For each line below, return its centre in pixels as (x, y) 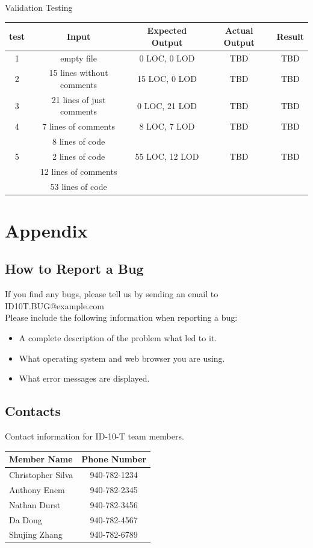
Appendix (46, 230)
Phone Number (114, 459)
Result (290, 36)
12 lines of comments (79, 171)
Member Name (41, 459)
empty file (79, 58)
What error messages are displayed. (84, 378)
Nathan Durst (35, 504)
